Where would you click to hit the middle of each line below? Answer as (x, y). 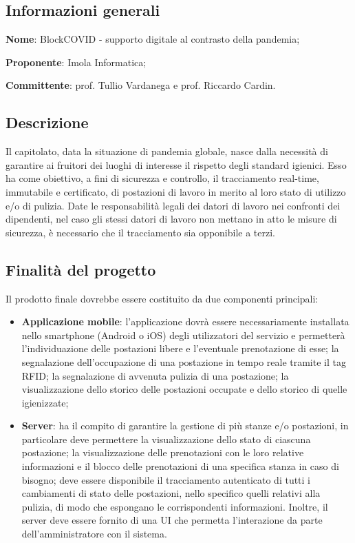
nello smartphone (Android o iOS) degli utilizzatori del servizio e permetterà (183, 335)
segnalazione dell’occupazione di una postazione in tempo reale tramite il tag (184, 361)
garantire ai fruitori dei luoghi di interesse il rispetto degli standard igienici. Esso (176, 164)
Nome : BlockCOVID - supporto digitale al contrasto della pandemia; (153, 39)
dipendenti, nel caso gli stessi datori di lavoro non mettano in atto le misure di (171, 219)
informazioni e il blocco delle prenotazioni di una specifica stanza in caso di (180, 466)
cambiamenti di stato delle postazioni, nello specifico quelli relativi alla (171, 493)
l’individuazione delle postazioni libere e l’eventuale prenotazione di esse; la (180, 348)
